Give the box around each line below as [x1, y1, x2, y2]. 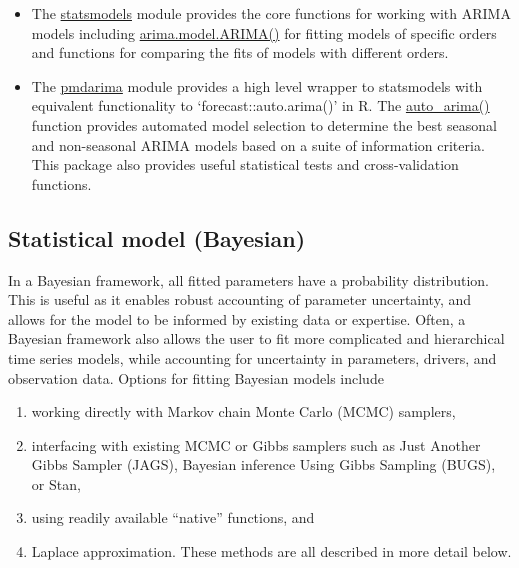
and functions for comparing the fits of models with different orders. [31, 42, 449, 63]
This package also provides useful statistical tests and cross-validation [31, 154, 459, 175]
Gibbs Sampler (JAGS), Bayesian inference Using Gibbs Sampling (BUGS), [31, 454, 496, 475]
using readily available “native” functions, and [31, 507, 315, 528]
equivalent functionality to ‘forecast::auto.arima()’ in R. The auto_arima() [31, 95, 490, 116]
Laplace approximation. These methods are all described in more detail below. [31, 541, 512, 562]
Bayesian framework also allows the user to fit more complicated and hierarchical [8, 328, 505, 349]
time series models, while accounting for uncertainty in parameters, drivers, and [8, 347, 497, 368]
